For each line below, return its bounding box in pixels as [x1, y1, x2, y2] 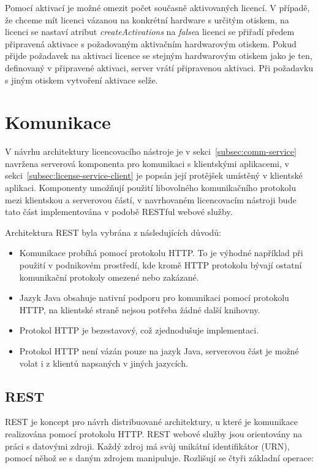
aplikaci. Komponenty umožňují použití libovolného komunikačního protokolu [5, 181, 296, 194]
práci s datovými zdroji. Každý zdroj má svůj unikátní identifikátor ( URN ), [5, 439, 290, 452]
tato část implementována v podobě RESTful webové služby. [5, 205, 233, 218]
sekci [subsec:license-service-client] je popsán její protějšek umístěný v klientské [5, 169, 303, 182]
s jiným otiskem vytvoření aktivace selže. [5, 73, 158, 86]
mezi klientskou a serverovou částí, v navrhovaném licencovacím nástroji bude [5, 193, 297, 206]
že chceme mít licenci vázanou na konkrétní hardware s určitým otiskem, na [5, 13, 289, 26]
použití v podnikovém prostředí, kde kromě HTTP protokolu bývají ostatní [19, 259, 302, 271]
